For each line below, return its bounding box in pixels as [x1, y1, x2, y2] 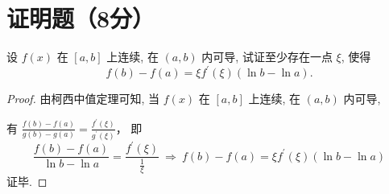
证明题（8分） [6, 2, 155, 35]
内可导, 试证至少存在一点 [201, 48, 333, 65]
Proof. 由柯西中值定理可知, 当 [6, 90, 160, 107]
